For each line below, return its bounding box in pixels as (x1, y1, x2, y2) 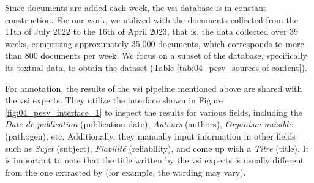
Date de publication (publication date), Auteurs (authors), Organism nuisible (5, 118, 293, 130)
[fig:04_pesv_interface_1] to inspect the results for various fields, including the (5, 105, 302, 118)
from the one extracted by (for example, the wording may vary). (5, 165, 246, 178)
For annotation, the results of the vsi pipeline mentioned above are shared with (5, 81, 302, 94)
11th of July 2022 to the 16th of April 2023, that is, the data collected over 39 (5, 25, 299, 38)
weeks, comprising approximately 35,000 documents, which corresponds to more (5, 37, 304, 50)
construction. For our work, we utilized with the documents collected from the (5, 13, 298, 26)
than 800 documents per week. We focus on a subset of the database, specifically (5, 49, 307, 62)
